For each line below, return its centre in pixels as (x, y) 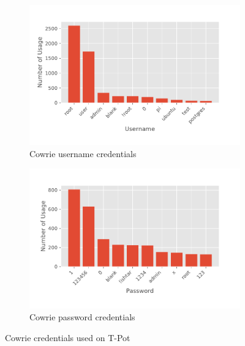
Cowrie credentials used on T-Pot (68, 338)
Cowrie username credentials (83, 153)
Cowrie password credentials (82, 317)
